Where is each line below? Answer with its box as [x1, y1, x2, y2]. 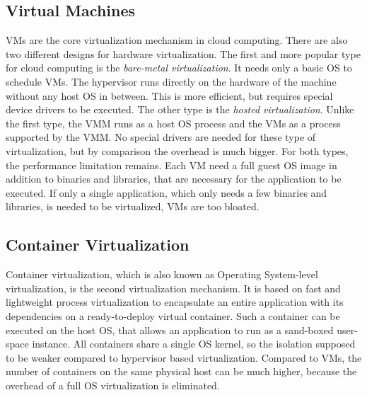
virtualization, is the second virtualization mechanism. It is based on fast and [6, 280, 341, 295]
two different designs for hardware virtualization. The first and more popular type [6, 46, 361, 61]
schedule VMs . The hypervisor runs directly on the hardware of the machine [6, 74, 337, 88]
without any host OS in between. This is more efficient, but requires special [6, 88, 333, 103]
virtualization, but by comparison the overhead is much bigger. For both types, [6, 143, 349, 158]
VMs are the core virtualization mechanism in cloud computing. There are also [6, 33, 348, 47]
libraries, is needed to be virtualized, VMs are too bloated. [6, 199, 260, 214]
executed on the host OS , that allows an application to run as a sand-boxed [6, 322, 334, 337]
